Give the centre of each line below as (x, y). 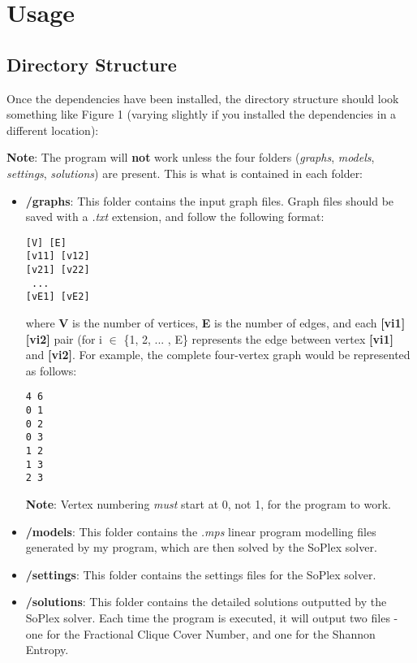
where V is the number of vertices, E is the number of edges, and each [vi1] (215, 323)
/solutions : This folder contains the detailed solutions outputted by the (206, 602)
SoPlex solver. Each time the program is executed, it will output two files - (212, 617)
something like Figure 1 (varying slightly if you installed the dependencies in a (202, 114)
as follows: (51, 370)
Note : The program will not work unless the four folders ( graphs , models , (191, 157)
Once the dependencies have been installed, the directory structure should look (203, 98)
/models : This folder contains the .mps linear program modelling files (201, 531)
